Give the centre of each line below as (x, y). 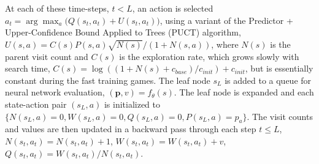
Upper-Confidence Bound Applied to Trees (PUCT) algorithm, (123, 32)
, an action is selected (173, 8)
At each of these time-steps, (57, 8)
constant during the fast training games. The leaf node (108, 80)
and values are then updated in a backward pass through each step (131, 129)
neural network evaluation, (55, 92)
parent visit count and (47, 56)
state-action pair (36, 104)
